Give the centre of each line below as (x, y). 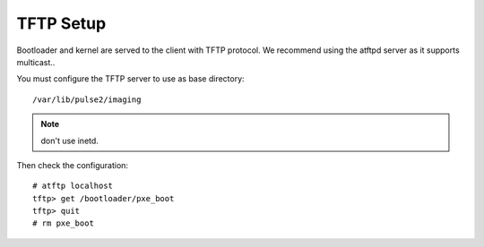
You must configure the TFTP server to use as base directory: (131, 79)
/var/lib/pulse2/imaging (87, 99)
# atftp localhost (73, 186)
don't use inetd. (69, 141)
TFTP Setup (61, 23)
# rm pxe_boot (63, 223)
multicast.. (36, 62)
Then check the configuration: (73, 165)
